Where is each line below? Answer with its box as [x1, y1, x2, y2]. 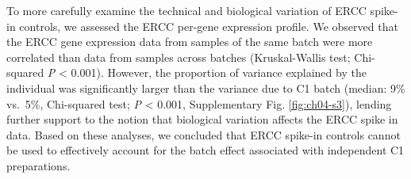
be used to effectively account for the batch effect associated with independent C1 [6, 142, 405, 158]
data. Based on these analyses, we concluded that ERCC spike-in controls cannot [6, 126, 401, 143]
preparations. [6, 157, 71, 173]
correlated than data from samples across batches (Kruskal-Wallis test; [6, 48, 351, 65]
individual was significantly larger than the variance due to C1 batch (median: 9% [6, 79, 405, 96]
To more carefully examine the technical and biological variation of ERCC [6, 2, 367, 18]
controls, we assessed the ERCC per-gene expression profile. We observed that [19, 17, 398, 34]
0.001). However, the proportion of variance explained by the [71, 64, 367, 81]
